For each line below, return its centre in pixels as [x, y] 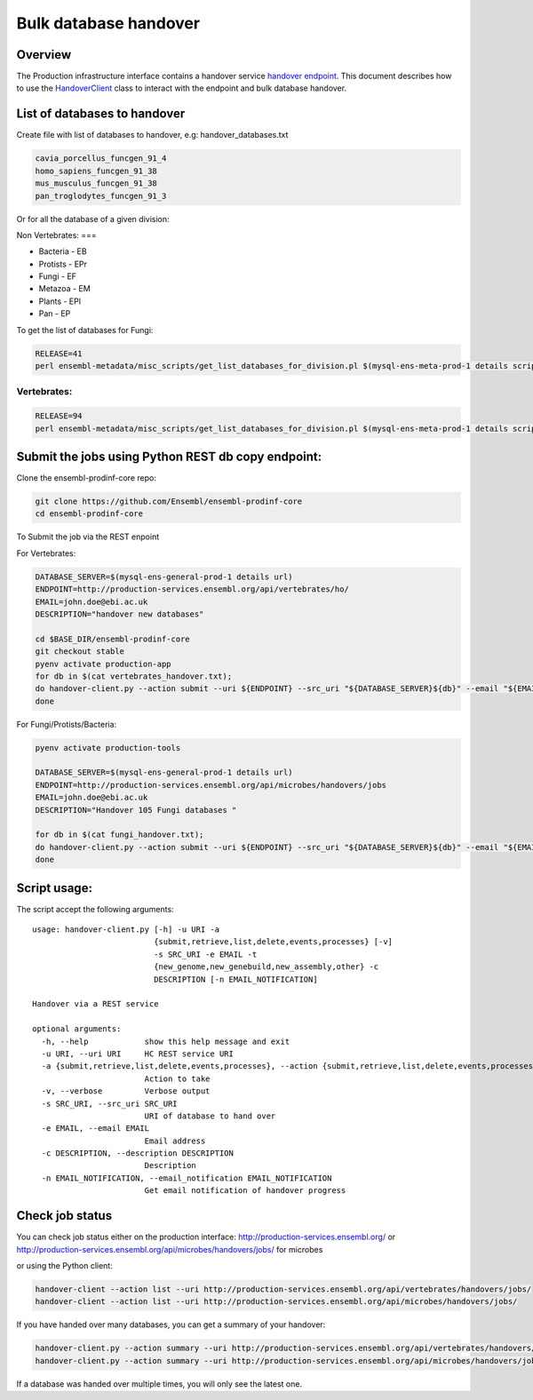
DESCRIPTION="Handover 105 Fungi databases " [136, 810]
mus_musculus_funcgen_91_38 [96, 183]
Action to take [177, 1078]
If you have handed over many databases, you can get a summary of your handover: [171, 1324]
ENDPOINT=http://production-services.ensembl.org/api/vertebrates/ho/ [192, 589]
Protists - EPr [63, 264]
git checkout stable [80, 652]
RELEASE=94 [59, 416]
